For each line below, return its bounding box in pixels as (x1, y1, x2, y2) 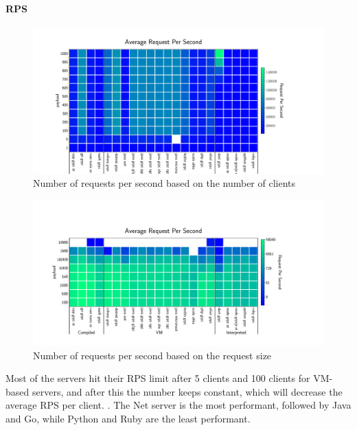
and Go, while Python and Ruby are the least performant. (5, 411, 251, 425)
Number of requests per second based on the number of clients (33, 176, 296, 190)
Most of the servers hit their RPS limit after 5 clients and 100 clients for (5, 371, 310, 385)
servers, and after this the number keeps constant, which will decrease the (32, 384, 343, 398)
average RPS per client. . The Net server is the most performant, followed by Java (5, 398, 352, 412)
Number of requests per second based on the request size (33, 348, 272, 362)
